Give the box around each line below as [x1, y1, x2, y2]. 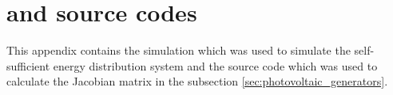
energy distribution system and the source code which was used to [53, 57, 378, 74]
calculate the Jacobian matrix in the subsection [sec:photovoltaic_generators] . [6, 73, 388, 89]
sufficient [6, 57, 50, 74]
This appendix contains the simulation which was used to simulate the [6, 42, 351, 59]
